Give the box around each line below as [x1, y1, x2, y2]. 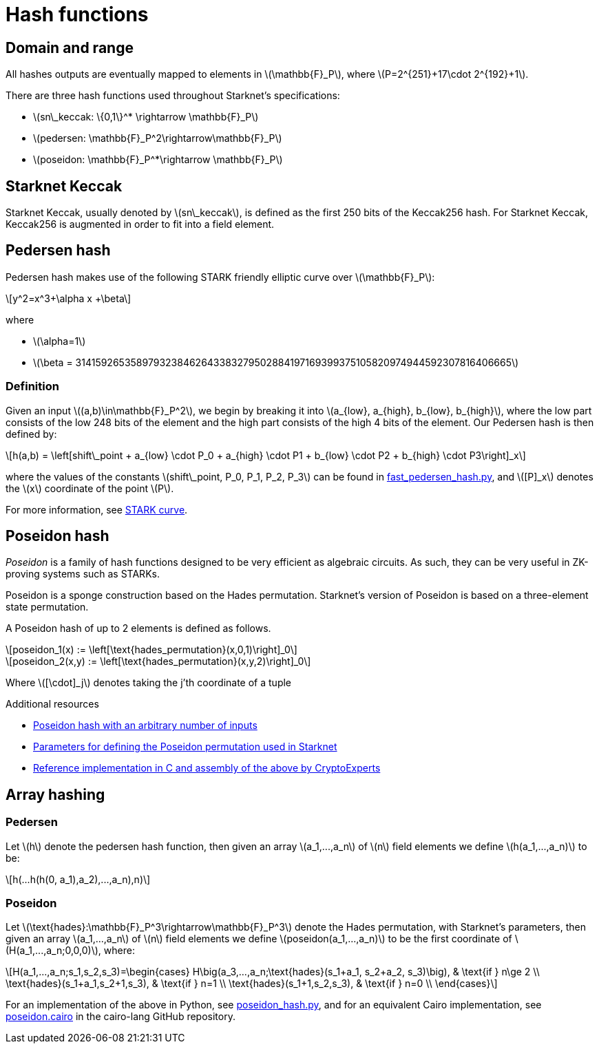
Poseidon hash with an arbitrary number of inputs [33, 719, 258, 732]
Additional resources [6, 698, 99, 710]
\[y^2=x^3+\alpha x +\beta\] [6, 292, 132, 304]
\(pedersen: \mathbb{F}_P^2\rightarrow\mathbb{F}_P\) [33, 132, 282, 145]
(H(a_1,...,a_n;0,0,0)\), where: [6, 944, 135, 957]
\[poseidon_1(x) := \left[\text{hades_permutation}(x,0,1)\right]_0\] [6, 644, 297, 656]
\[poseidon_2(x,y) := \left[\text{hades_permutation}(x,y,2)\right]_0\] [6, 655, 311, 668]
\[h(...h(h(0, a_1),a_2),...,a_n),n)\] [6, 873, 151, 885]
